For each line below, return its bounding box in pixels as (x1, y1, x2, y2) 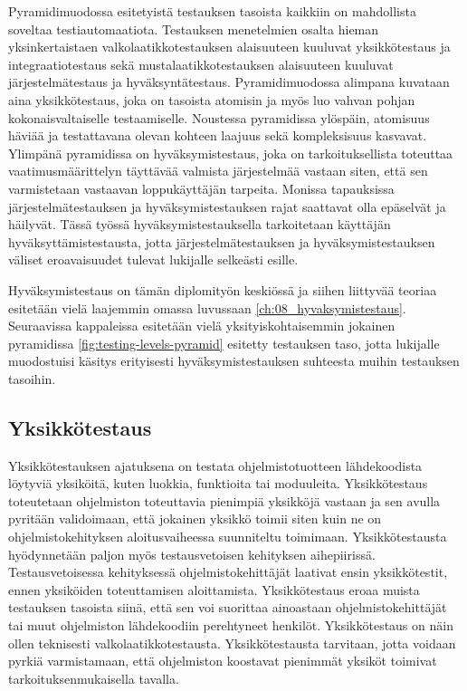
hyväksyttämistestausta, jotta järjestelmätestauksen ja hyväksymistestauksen (8, 232, 435, 251)
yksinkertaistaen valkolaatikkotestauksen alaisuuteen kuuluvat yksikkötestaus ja (8, 37, 451, 56)
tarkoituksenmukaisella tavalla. (8, 668, 179, 687)
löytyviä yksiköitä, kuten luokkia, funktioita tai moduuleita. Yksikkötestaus (8, 474, 428, 493)
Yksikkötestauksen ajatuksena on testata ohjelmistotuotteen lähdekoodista (8, 456, 423, 475)
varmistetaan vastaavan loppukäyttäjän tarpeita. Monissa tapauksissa (8, 178, 395, 197)
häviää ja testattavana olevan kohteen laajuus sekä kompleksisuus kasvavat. (8, 126, 427, 145)
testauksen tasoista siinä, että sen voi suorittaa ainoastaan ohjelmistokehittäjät (8, 598, 447, 617)
